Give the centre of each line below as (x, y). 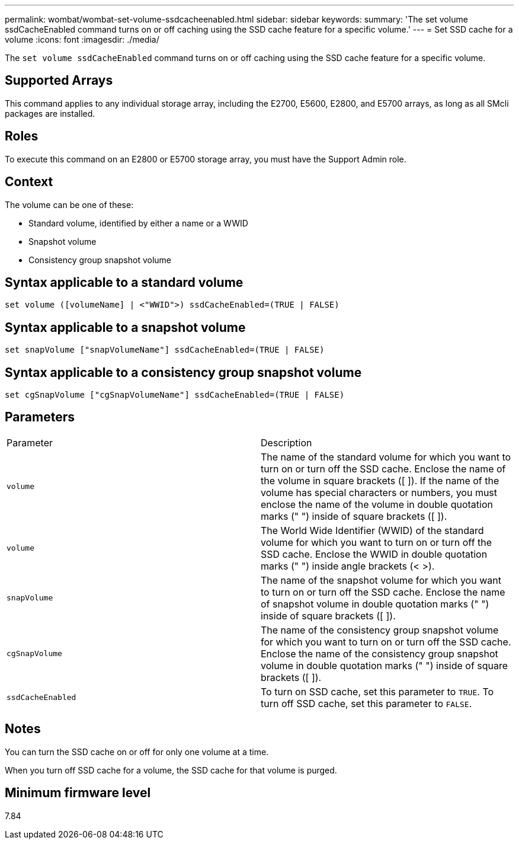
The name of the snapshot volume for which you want (381, 580)
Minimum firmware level (78, 793)
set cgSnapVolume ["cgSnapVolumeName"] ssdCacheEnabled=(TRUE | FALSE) (175, 395)
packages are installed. (50, 113)
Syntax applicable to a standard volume (124, 282)
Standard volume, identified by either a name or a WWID (138, 223)
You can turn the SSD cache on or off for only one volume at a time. (137, 752)
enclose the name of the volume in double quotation (377, 504)
